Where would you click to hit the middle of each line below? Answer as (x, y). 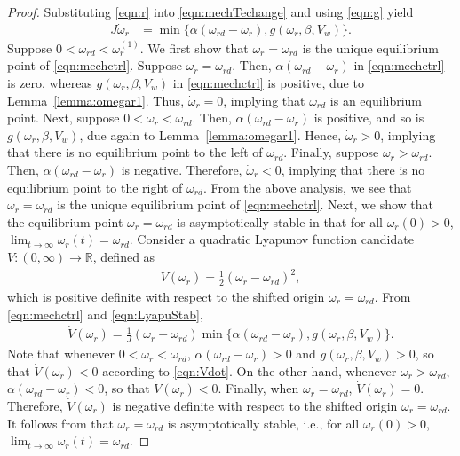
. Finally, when (258, 388)
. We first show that (194, 47)
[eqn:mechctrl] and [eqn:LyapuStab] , (105, 314)
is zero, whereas (50, 83)
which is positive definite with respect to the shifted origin (166, 296)
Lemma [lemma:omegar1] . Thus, (96, 100)
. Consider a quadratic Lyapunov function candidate (271, 239)
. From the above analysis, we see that (307, 187)
